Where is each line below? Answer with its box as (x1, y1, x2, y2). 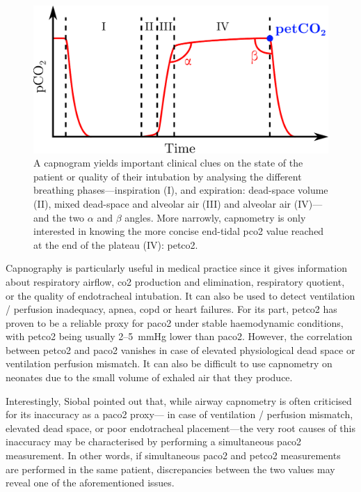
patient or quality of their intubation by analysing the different (33, 169, 302, 183)
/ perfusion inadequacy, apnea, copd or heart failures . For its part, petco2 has (6, 302, 337, 316)
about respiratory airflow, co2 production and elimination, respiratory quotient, (6, 274, 345, 289)
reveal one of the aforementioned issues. (6, 475, 175, 490)
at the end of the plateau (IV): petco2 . (33, 237, 198, 252)
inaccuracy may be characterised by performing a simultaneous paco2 (6, 434, 302, 449)
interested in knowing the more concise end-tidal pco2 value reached (33, 224, 324, 238)
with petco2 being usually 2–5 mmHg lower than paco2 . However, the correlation (6, 329, 353, 344)
